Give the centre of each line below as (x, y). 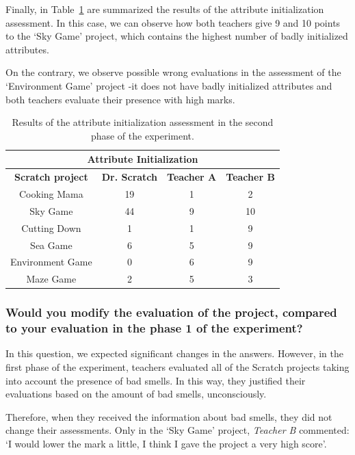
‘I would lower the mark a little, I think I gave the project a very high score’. (166, 444)
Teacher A (192, 177)
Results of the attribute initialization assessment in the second (143, 122)
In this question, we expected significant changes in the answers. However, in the (174, 353)
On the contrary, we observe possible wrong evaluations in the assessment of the (173, 72)
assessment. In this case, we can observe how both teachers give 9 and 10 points (173, 22)
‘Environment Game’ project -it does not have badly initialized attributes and (169, 85)
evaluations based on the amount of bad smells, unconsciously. (136, 394)
